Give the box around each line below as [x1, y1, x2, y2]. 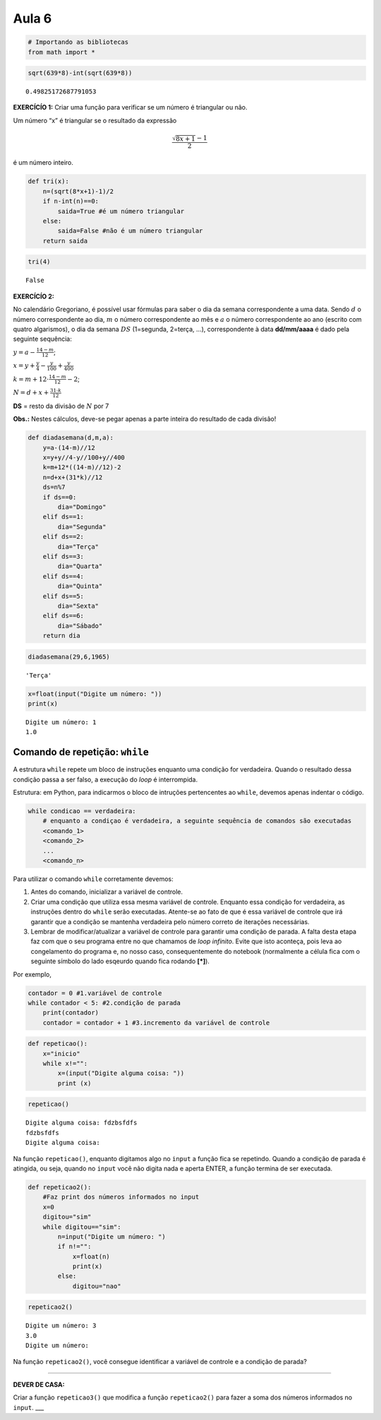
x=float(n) [72, 1252, 111, 1260]
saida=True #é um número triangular [57, 207, 185, 215]
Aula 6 [13, 11, 52, 26]
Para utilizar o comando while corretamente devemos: [13, 875, 174, 883]
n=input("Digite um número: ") [57, 1233, 166, 1240]
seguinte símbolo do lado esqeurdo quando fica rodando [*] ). [30, 957, 210, 965]
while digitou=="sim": [42, 1223, 121, 1230]
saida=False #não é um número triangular [57, 227, 203, 235]
